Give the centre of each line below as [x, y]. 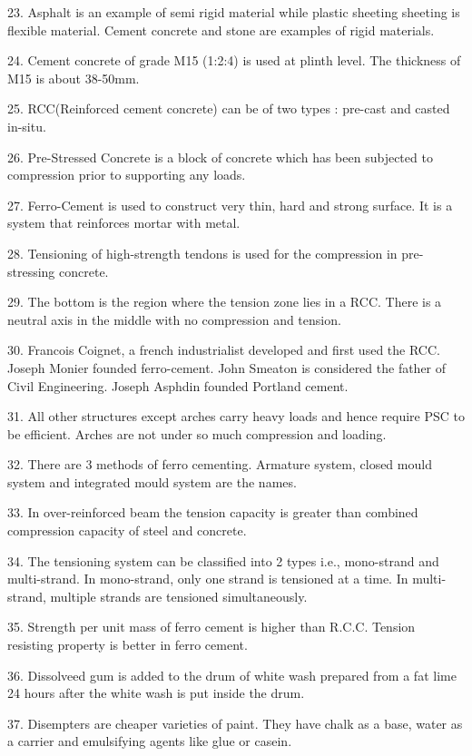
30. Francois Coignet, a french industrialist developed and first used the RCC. [224, 350]
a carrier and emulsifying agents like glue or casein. [150, 741]
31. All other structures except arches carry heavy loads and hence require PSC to [236, 416]
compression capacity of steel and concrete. [127, 530]
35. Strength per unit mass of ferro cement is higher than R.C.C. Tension [211, 627]
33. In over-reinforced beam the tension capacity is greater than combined [213, 512]
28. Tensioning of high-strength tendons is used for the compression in [202, 253]
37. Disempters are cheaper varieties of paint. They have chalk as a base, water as [235, 723]
